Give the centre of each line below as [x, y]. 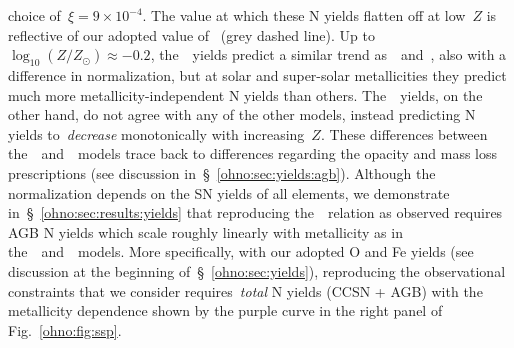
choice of [34, 15]
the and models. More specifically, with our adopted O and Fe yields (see [241, 251]
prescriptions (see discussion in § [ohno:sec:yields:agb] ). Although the [222, 172]
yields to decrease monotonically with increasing [156, 133]
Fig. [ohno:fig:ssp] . [65, 329]
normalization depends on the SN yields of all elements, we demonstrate [229, 192]
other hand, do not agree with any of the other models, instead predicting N [242, 114]
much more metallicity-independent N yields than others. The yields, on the [245, 94]
